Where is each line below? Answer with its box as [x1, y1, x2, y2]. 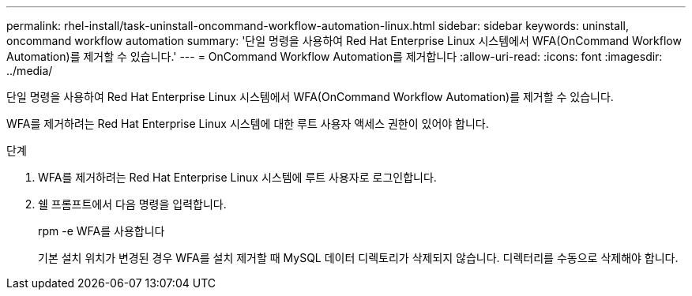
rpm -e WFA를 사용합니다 [38, 224, 165, 238]
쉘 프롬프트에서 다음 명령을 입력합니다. [38, 197, 227, 211]
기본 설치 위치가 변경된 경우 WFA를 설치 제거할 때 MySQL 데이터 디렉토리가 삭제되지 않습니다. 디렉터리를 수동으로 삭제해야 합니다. [38, 251, 679, 264]
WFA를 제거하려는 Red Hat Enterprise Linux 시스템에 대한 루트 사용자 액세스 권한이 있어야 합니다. [6, 117, 489, 130]
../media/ [6, 64, 53, 77]
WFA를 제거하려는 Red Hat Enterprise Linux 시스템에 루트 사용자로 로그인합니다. [38, 170, 437, 184]
